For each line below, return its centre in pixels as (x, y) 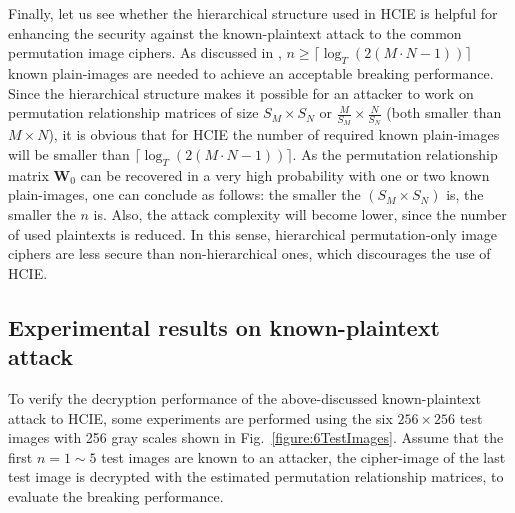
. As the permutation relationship (395, 154)
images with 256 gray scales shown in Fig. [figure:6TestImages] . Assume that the (256, 437)
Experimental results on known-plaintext (224, 326)
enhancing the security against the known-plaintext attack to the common (235, 32)
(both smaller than (444, 112)
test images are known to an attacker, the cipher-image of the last (303, 456)
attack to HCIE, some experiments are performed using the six (200, 417)
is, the (465, 194)
